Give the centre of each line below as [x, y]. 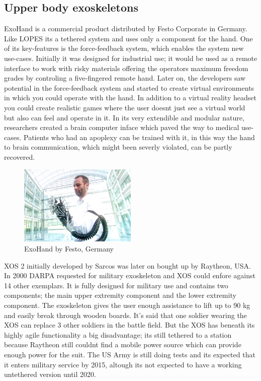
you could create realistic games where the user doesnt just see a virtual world [125, 107]
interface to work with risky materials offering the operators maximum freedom [126, 68]
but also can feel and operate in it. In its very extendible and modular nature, [124, 117]
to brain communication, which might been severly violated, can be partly [118, 147]
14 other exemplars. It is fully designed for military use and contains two [116, 285]
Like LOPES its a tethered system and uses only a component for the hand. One [128, 38]
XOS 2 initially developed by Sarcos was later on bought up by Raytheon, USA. [127, 265]
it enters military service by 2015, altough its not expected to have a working [123, 364]
